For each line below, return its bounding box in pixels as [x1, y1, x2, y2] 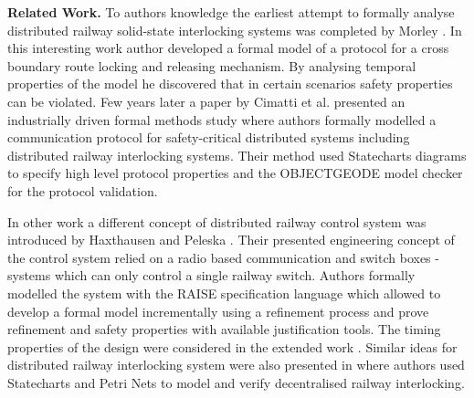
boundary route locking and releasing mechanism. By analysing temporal [7, 56, 416, 75]
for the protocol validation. [7, 181, 158, 200]
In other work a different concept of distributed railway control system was [7, 212, 427, 231]
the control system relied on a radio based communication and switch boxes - [7, 247, 439, 267]
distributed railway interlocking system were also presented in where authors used [7, 355, 465, 374]
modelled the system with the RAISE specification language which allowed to [7, 283, 441, 302]
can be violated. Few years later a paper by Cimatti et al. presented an [7, 91, 406, 110]
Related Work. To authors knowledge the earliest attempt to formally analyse [7, 3, 455, 21]
